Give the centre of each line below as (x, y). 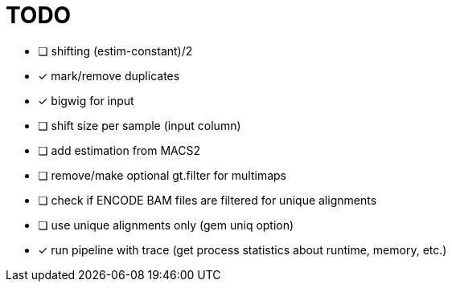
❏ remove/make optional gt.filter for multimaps (162, 175)
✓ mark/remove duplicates (109, 75)
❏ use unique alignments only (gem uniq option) (166, 225)
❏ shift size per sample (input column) (140, 125)
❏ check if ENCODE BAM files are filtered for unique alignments (208, 200)
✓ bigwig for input (86, 100)
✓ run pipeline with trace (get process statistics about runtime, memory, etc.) (242, 249)
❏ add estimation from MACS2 (119, 150)
